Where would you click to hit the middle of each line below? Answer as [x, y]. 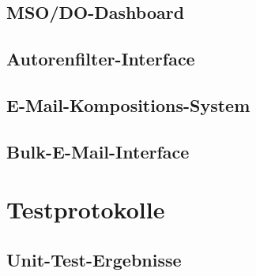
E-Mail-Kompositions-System [128, 104]
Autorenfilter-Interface [101, 59]
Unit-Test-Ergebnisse [94, 259]
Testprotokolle [86, 209]
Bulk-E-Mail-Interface [98, 151]
